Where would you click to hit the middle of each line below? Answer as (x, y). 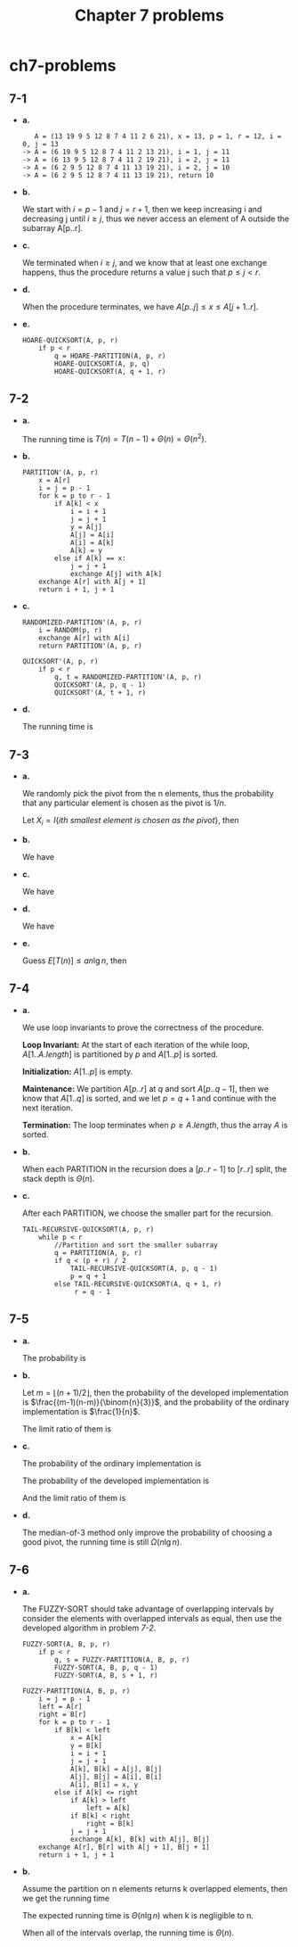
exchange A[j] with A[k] (116, 574)
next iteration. (48, 1108)
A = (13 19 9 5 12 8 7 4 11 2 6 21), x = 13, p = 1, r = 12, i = (158, 136)
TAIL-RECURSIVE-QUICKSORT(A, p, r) (88, 1229)
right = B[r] (63, 1714)
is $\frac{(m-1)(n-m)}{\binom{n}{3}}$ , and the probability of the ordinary (156, 1402)
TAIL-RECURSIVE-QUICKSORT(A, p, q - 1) (144, 1268)
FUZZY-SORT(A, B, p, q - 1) (106, 1667)
